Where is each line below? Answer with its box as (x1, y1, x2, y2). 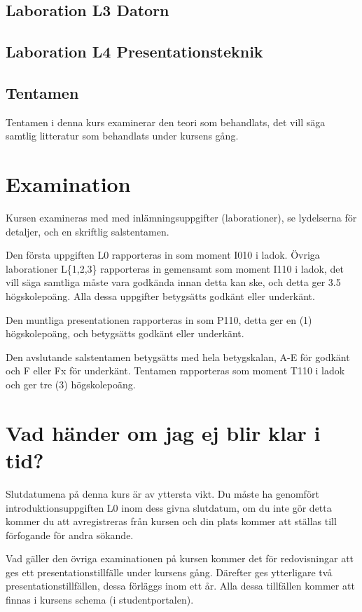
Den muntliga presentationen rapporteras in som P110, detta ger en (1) (6, 312, 312, 327)
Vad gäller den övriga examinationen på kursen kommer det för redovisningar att (6, 551, 354, 566)
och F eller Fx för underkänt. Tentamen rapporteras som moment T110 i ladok (6, 363, 345, 378)
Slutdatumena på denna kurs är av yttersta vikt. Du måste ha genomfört (6, 486, 319, 501)
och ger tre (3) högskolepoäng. (6, 377, 136, 392)
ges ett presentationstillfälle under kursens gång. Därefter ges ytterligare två (6, 564, 333, 579)
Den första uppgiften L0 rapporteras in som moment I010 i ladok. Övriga (6, 247, 320, 262)
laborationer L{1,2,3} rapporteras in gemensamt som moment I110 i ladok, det (6, 261, 344, 276)
